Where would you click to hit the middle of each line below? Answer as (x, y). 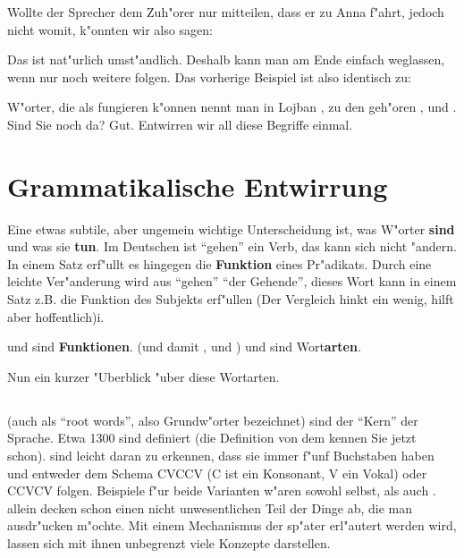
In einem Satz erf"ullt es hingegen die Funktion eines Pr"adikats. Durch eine (219, 263)
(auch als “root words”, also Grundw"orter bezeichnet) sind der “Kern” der (213, 420)
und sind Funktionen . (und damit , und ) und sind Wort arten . (184, 347)
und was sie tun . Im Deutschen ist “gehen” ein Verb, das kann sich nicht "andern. (232, 246)
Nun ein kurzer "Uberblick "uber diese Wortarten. (143, 376)
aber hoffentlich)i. (56, 316)
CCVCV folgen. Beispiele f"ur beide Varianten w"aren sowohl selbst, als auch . (222, 490)
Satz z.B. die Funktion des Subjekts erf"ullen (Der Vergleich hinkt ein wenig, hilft (231, 299)
